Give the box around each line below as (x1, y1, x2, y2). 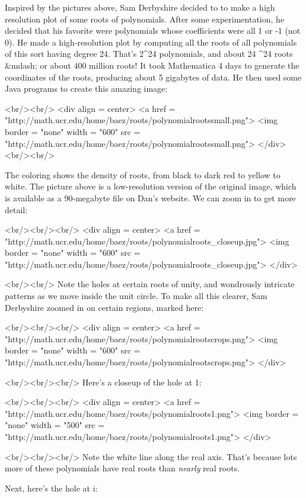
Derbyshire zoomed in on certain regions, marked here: (5, 301, 204, 313)
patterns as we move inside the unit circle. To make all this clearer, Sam (5, 290, 267, 302)
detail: (5, 203, 28, 216)
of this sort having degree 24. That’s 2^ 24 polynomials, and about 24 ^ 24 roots (5, 47, 293, 60)
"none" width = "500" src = (5, 419, 105, 431)
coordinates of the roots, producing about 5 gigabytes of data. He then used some (5, 70, 302, 83)
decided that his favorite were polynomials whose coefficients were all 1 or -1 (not (5, 24, 301, 37)
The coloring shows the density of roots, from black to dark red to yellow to (5, 168, 280, 181)
